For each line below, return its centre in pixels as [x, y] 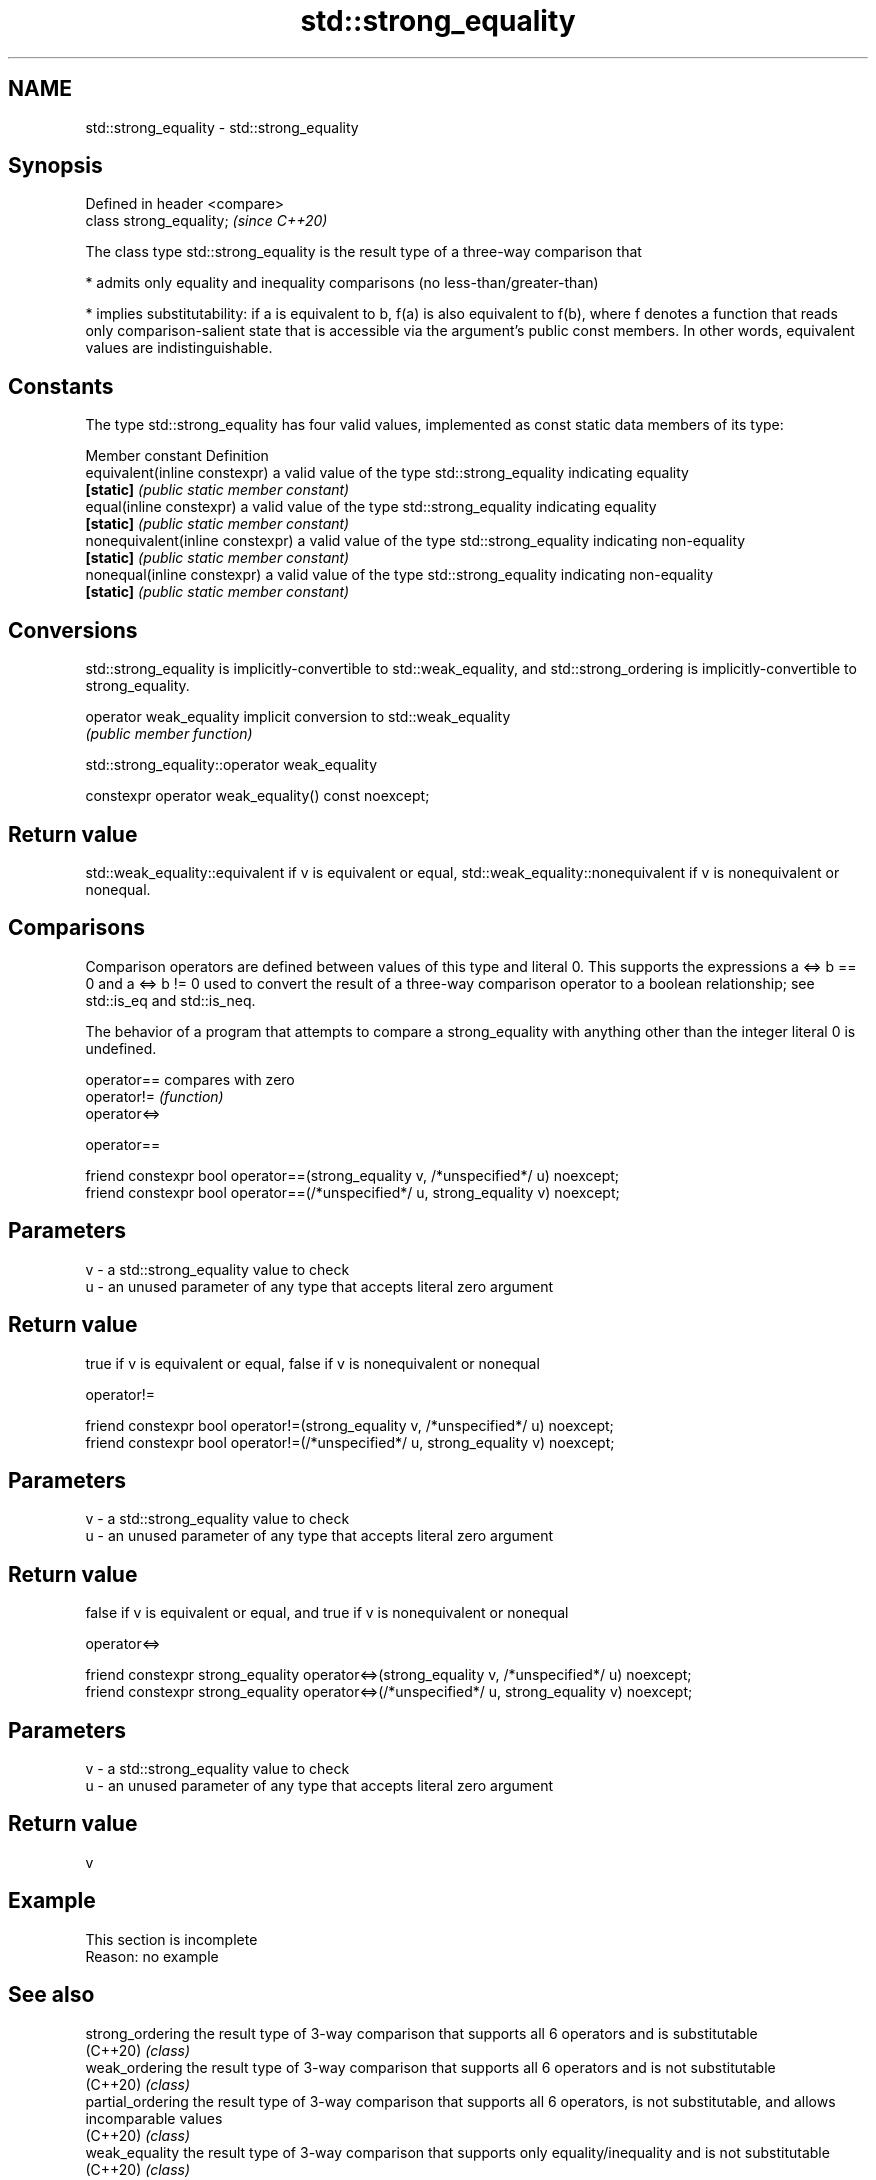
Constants [61, 386]
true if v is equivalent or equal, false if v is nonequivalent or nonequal [312, 1363]
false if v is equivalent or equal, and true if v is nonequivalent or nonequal [327, 1613]
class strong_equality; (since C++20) [206, 221]
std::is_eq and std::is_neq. [170, 1000]
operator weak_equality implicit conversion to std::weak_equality [298, 717]
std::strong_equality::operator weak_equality [231, 765]
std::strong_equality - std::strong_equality [222, 127]
